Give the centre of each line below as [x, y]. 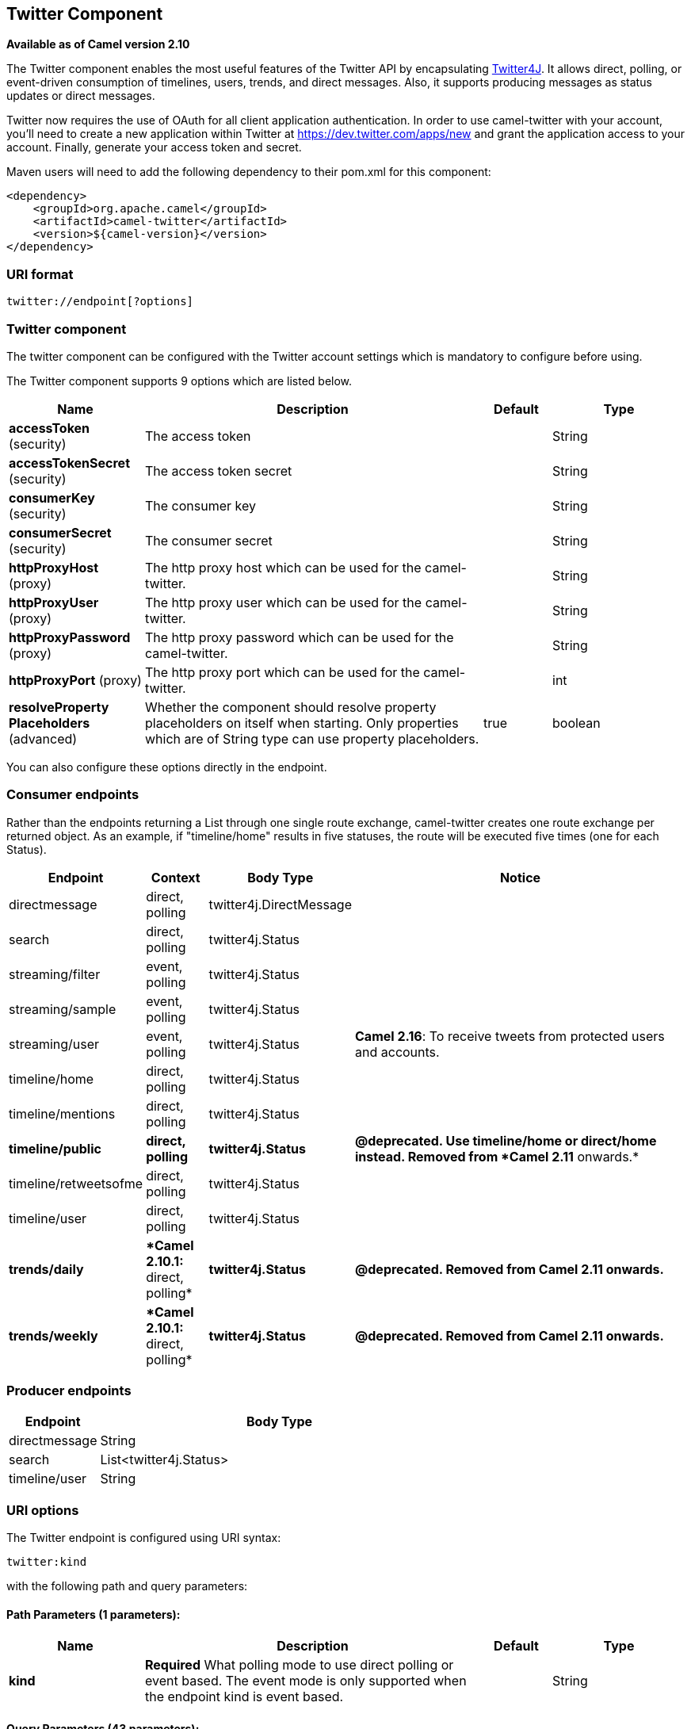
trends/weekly [53, 1335]
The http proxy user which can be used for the [284, 602]
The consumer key [201, 505]
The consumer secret [209, 540]
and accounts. [397, 1052]
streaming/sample [63, 1009]
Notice [520, 877]
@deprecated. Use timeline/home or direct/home [506, 1140]
